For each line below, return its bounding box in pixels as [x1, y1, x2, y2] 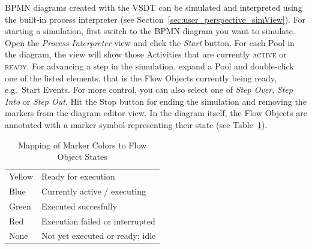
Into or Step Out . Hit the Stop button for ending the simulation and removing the [5, 95, 307, 107]
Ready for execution [41, 169, 115, 182]
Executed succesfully [41, 199, 118, 212]
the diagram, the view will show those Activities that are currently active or [5, 48, 287, 60]
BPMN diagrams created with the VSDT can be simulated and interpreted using [5, 1, 302, 13]
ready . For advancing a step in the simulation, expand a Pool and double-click [5, 59, 294, 72]
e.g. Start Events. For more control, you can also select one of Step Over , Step [5, 83, 293, 96]
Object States [57, 150, 107, 163]
